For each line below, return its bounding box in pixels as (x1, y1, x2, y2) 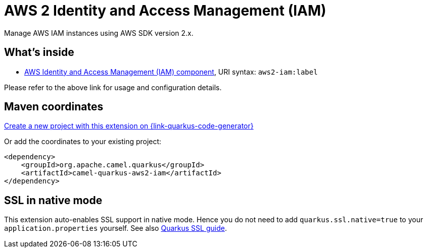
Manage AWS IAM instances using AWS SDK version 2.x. (4, 28, 194, 37)
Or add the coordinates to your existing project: (4, 137, 162, 146)
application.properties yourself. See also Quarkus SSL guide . (4, 224, 227, 233)
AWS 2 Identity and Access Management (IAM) (4, 2, 326, 19)
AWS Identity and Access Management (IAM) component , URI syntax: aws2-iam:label (24, 67, 318, 76)
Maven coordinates (4, 100, 104, 113)
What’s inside (4, 46, 74, 59)
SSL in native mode (4, 194, 103, 207)
